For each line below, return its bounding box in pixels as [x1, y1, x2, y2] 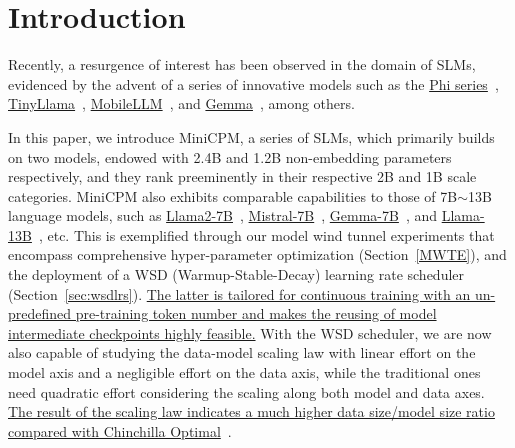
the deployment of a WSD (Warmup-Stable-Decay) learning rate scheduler [8, 264, 465, 285]
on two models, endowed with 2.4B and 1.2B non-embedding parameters [8, 146, 452, 167]
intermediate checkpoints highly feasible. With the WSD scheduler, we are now [8, 322, 492, 343]
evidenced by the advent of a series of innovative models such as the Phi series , [8, 73, 499, 94]
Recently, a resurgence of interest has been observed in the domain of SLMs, [8, 54, 476, 75]
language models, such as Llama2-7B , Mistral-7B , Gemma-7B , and [8, 205, 438, 226]
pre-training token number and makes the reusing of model [75, 303, 437, 324]
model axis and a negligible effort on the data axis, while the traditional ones [8, 362, 481, 383]
